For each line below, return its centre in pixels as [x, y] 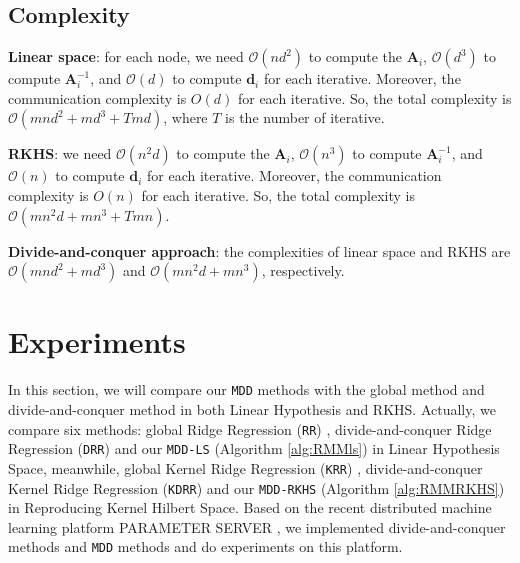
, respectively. [303, 270]
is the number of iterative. [305, 117]
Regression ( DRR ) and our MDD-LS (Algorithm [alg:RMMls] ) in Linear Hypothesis [254, 448]
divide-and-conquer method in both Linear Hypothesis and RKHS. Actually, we [252, 408]
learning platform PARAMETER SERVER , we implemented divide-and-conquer [257, 526]
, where [185, 117]
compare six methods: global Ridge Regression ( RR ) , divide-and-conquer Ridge [250, 428]
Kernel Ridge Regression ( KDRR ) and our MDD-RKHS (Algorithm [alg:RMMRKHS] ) [256, 487]
